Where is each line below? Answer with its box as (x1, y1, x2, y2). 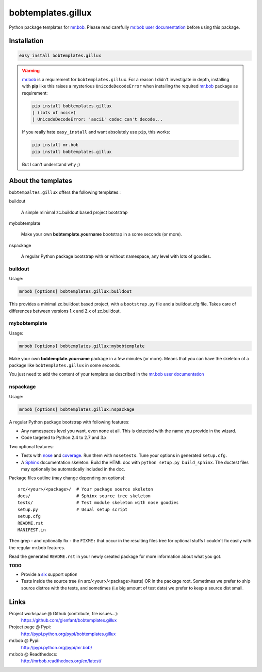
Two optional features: (9, 443, 54, 449)
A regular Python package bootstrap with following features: (9, 419, 130, 425)
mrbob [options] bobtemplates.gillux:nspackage (19, 406, 134, 412)
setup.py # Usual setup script (17, 506, 128, 512)
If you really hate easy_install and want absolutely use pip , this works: (22, 129, 171, 135)
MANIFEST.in (17, 527, 46, 533)
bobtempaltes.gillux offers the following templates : (9, 189, 121, 195)
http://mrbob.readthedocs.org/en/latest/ (21, 658, 102, 664)
